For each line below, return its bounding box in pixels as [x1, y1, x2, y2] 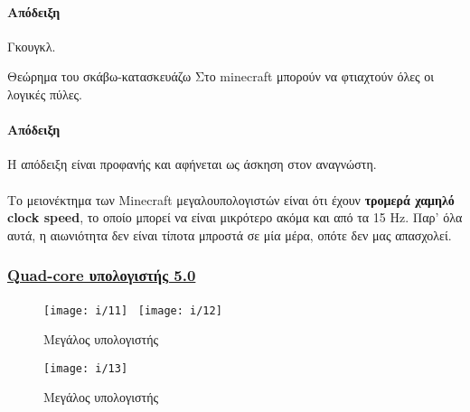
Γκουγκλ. [7, 36, 56, 55]
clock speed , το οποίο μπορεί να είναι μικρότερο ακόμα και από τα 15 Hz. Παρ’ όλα [7, 208, 463, 227]
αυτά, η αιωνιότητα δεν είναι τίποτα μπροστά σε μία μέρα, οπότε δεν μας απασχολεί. [7, 225, 452, 244]
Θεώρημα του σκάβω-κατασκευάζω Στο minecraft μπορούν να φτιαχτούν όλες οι [7, 67, 435, 86]
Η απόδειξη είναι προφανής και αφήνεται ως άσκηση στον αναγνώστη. [7, 154, 377, 173]
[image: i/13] [43, 361, 128, 375]
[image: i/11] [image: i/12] [43, 304, 222, 317]
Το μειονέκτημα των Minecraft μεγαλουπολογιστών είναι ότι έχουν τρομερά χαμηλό [7, 190, 455, 209]
